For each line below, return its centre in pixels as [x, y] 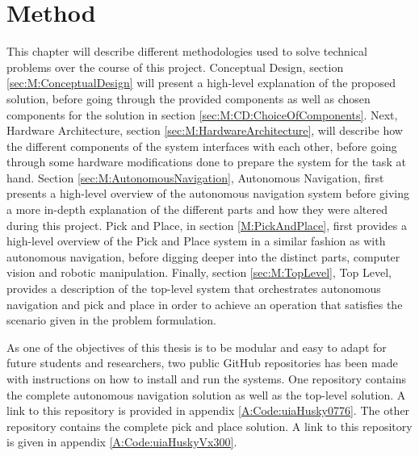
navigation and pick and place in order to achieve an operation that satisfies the [205, 304]
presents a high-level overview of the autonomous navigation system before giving [208, 193]
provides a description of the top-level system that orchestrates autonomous [194, 289]
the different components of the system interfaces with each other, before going [202, 146]
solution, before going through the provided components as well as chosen [189, 98]
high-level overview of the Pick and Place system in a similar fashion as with [196, 241]
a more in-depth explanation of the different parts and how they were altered [197, 209]
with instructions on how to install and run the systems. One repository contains [207, 379]
